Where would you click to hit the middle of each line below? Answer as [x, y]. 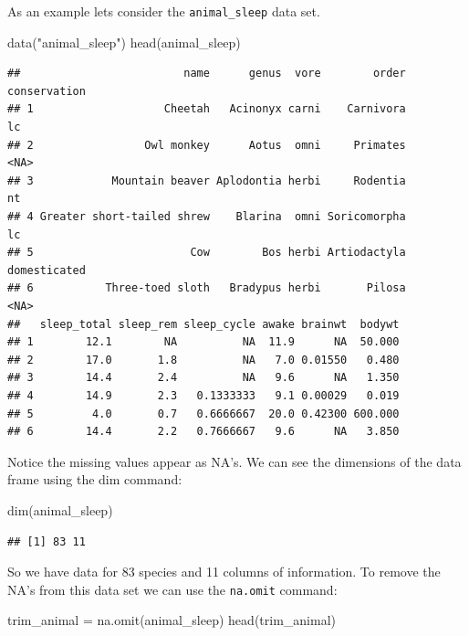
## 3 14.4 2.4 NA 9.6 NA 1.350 [203, 378]
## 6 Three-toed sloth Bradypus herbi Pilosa [207, 288]
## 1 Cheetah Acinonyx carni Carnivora [207, 109]
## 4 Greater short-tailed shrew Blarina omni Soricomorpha [207, 217]
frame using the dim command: [95, 479]
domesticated [47, 270]
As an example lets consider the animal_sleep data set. [164, 11]
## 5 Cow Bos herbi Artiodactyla [207, 253]
